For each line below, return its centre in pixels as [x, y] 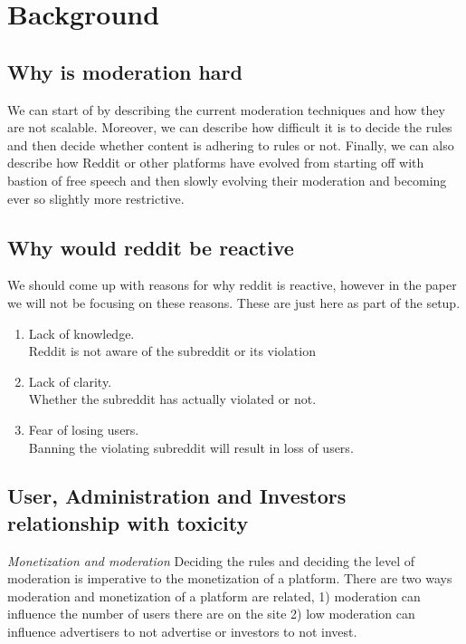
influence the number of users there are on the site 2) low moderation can [211, 614]
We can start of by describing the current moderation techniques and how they [226, 109]
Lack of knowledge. [81, 333]
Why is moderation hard [125, 71]
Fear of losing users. [84, 429]
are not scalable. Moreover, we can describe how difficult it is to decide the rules [230, 127]
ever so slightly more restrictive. [96, 198]
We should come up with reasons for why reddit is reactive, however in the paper [232, 285]
